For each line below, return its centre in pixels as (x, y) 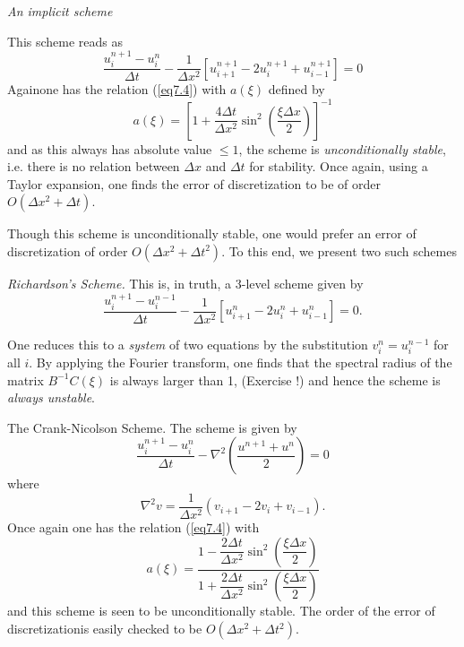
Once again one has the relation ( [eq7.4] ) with (133, 526)
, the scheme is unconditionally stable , (342, 148)
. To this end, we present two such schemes (339, 250)
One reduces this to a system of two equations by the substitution (188, 344)
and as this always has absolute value (110, 148)
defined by (296, 89)
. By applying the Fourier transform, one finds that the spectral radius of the (241, 362)
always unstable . (52, 397)
